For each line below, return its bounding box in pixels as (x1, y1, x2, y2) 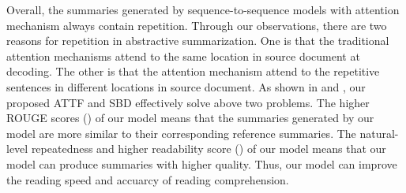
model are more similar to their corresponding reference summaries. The (6, 124, 356, 141)
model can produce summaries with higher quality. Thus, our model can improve (6, 155, 397, 172)
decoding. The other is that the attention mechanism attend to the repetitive (6, 63, 380, 80)
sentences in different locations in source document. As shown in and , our (6, 78, 366, 95)
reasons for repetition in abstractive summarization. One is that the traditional (6, 32, 389, 49)
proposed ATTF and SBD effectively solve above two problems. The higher (6, 94, 370, 110)
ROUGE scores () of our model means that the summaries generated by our (6, 109, 374, 126)
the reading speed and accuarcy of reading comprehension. (6, 171, 289, 187)
